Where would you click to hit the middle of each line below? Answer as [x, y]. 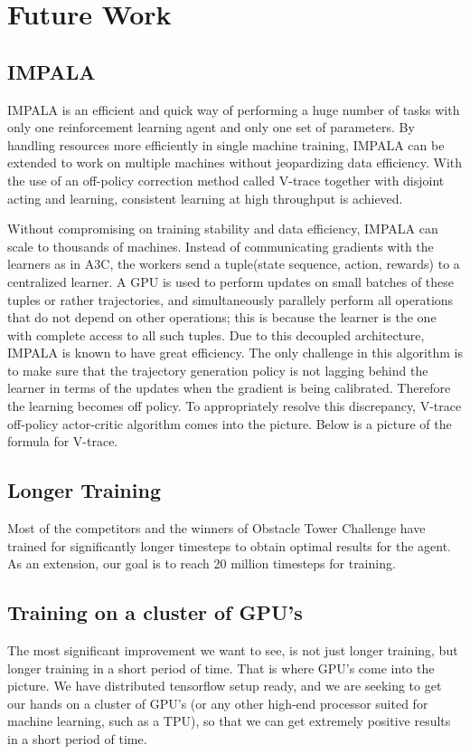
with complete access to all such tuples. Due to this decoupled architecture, [216, 334]
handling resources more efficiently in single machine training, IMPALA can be [226, 144]
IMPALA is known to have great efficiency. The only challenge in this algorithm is [235, 353]
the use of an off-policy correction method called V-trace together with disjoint [226, 180]
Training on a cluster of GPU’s [155, 612]
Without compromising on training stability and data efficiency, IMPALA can [223, 229]
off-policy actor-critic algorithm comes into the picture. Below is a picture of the [230, 423]
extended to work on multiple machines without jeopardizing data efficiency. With [235, 162]
